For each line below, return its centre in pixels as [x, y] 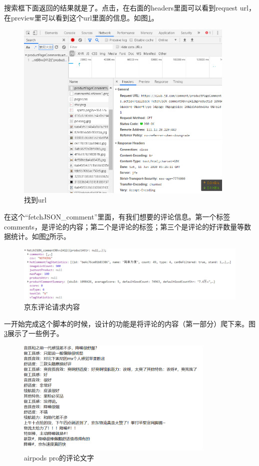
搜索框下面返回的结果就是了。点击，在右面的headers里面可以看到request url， [130, 7]
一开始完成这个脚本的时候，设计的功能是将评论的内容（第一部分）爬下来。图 [130, 323]
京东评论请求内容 [52, 306]
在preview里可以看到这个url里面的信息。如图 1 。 [81, 17]
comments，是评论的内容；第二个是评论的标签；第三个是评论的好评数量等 [124, 226]
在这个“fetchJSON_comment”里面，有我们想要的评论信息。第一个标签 [117, 216]
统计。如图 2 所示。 [40, 236]
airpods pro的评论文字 [59, 458]
